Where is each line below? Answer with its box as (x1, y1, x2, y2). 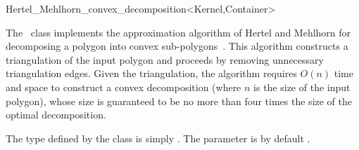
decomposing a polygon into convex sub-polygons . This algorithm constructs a (6, 39, 348, 53)
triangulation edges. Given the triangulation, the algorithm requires (6, 66, 297, 81)
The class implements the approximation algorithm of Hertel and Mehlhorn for (6, 25, 351, 39)
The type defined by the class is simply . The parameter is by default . (6, 130, 310, 145)
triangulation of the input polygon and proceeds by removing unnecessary (6, 52, 324, 67)
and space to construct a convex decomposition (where (6, 79, 241, 94)
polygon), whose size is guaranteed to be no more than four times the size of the (6, 93, 353, 108)
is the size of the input (253, 79, 351, 94)
